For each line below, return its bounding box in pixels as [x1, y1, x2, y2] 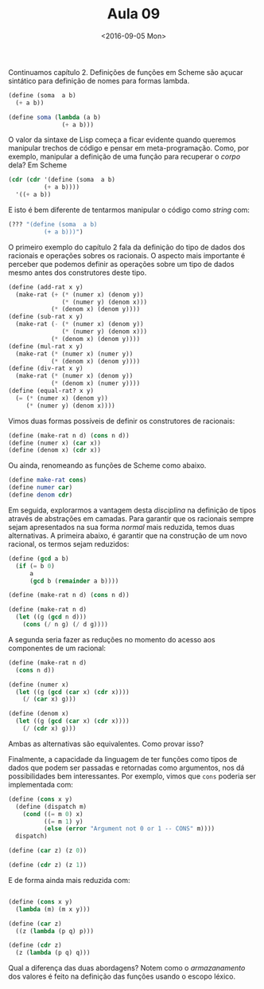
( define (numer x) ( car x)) [8, 439, 102, 447]
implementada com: [8, 779, 74, 789]
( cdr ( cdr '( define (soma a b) [8, 176, 115, 184]
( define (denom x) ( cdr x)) [8, 446, 102, 454]
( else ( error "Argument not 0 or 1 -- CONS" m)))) [43, 825, 215, 833]
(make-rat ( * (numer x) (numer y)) [15, 350, 134, 358]
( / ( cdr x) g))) [22, 724, 77, 733]
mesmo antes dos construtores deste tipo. [8, 268, 147, 277]
